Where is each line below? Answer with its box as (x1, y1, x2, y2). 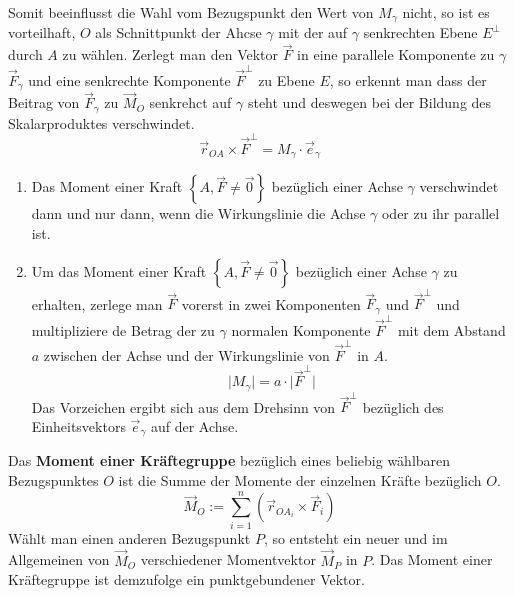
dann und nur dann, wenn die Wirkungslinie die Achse (31, 203, 366, 224)
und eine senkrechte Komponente (28, 69, 231, 90)
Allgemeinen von (8, 549, 110, 570)
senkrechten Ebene (363, 22, 478, 43)
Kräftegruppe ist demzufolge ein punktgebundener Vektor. (8, 569, 365, 590)
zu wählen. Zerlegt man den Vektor (62, 44, 279, 65)
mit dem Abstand (397, 319, 506, 340)
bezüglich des (362, 396, 444, 417)
